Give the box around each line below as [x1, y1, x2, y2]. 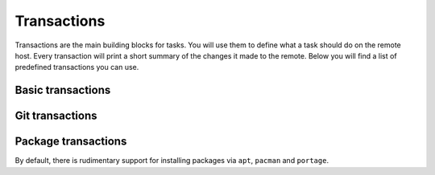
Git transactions [14, 109, 97, 123]
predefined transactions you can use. [14, 63, 139, 72]
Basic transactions [14, 83, 111, 97]
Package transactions [14, 135, 127, 149]
